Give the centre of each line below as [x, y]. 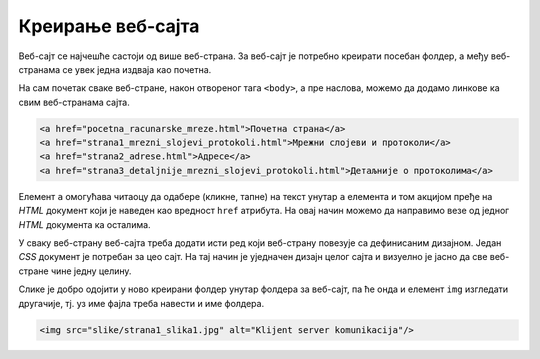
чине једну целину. [91, 271]
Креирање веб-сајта [109, 26]
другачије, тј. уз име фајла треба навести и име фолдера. [141, 303]
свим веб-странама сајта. [74, 102]
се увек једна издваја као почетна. [136, 69]
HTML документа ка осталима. [84, 224]
